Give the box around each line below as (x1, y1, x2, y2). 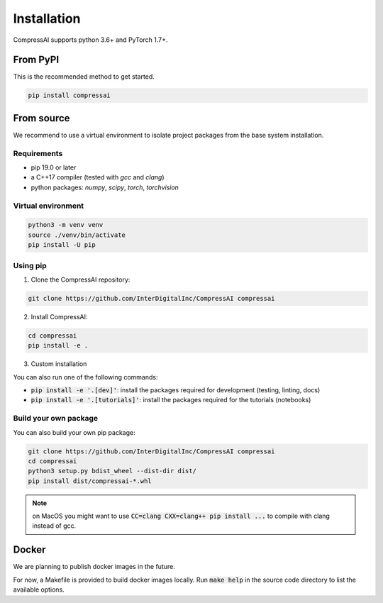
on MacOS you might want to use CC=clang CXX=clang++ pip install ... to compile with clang (32, 511, 330, 521)
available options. (13, 585, 65, 594)
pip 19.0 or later (30, 163, 77, 172)
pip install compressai (28, 92, 111, 99)
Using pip (13, 260, 48, 270)
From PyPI (13, 54, 60, 66)
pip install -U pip (28, 241, 96, 249)
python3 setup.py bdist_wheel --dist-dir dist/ (28, 467, 196, 475)
